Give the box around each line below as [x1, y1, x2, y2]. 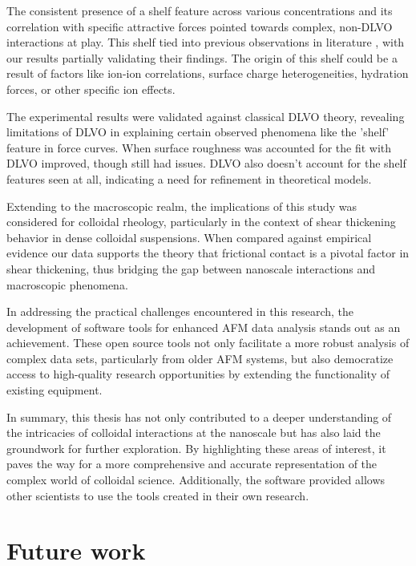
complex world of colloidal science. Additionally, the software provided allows [6, 471, 386, 488]
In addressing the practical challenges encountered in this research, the [6, 303, 354, 320]
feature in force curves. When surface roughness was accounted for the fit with [6, 139, 392, 156]
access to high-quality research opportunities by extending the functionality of [6, 366, 390, 382]
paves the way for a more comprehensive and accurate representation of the [6, 455, 378, 472]
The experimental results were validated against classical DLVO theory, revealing [6, 107, 405, 124]
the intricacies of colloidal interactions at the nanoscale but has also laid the [6, 424, 381, 441]
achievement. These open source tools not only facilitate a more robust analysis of [6, 334, 410, 351]
